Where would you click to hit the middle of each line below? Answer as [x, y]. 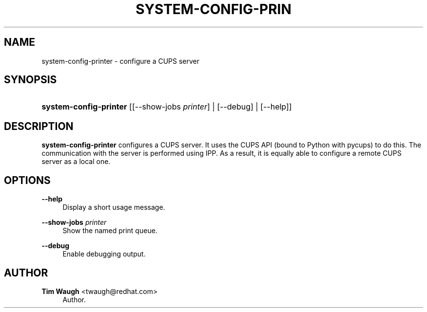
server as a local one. [76, 162]
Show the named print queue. [110, 231]
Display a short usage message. [114, 207]
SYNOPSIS [30, 80]
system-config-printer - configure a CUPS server [121, 61]
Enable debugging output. [104, 254]
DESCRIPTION [39, 126]
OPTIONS [27, 180]
